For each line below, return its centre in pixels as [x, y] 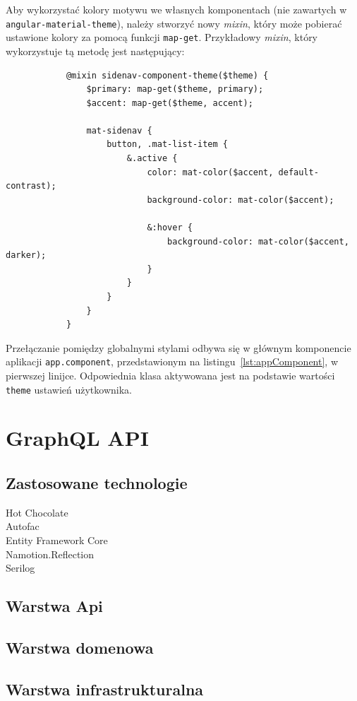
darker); [26, 255]
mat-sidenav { [119, 130]
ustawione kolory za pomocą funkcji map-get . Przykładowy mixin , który [162, 37]
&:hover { [170, 228]
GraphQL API [77, 438]
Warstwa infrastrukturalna [105, 689]
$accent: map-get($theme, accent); [170, 103]
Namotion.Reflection [50, 554]
